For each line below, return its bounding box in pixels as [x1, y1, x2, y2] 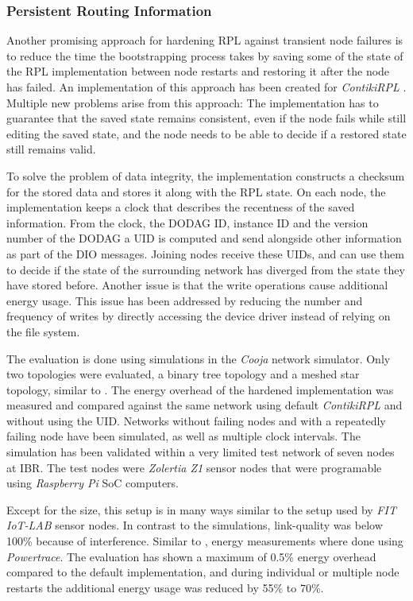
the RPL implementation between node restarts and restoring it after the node [6, 63, 390, 79]
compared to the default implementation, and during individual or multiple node [6, 564, 399, 580]
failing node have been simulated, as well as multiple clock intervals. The [6, 428, 361, 444]
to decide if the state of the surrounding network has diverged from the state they [6, 261, 405, 277]
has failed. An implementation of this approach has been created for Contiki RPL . [6, 79, 407, 95]
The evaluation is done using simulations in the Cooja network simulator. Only [6, 350, 391, 366]
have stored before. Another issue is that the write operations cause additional [6, 277, 388, 293]
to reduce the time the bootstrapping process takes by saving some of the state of [6, 47, 403, 64]
